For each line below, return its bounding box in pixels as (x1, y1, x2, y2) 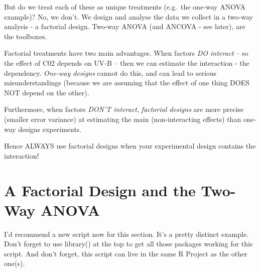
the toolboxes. (4, 31, 47, 41)
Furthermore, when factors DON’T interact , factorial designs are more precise (4, 104, 244, 114)
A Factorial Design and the (4, 180, 196, 200)
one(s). (4, 258, 25, 268)
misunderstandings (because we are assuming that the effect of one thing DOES (4, 77, 249, 88)
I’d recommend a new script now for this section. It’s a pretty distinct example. (4, 228, 249, 239)
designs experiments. (18, 123, 82, 134)
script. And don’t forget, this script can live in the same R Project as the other (4, 248, 247, 258)
